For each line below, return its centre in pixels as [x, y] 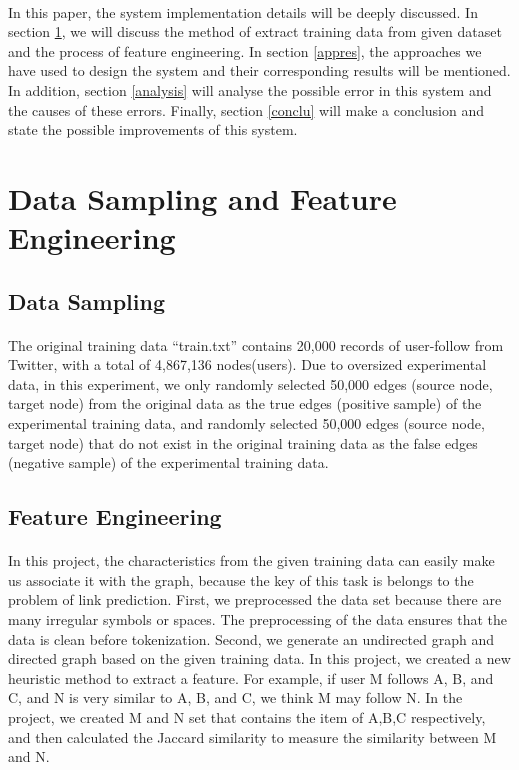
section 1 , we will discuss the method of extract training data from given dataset [255, 31]
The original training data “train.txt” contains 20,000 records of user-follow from [256, 344]
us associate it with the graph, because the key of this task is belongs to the [241, 579]
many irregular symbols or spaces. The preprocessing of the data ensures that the [258, 619]
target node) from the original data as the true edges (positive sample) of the [245, 403]
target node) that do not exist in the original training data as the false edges [243, 442]
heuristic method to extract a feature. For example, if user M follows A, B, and [251, 677]
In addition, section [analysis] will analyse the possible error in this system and [250, 89]
